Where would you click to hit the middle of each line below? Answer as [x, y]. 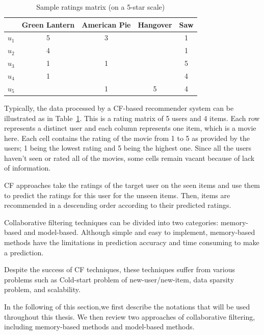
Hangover [155, 24]
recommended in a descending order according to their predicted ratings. [118, 205]
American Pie [106, 24]
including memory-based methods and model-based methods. [99, 327]
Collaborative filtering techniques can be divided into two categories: [111, 222]
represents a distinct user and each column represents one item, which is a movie [130, 128]
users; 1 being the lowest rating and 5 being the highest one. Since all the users [128, 148]
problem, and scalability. [42, 289]
